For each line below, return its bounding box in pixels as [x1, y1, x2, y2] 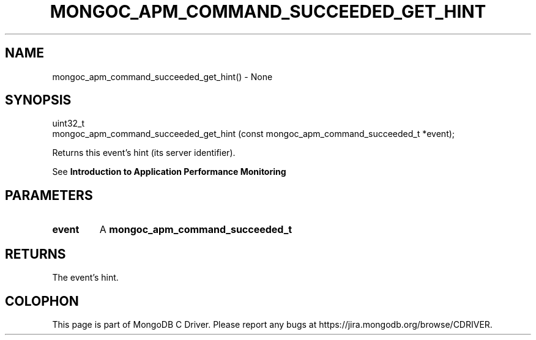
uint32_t [52, 118, 85, 129]
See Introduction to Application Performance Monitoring [52, 166, 286, 177]
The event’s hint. [52, 272, 119, 283]
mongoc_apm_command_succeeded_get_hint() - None [52, 71, 273, 82]
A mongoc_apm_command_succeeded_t [99, 223, 292, 236]
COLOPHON [5, 293, 79, 309]
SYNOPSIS [5, 92, 72, 108]
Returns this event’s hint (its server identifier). [52, 147, 236, 158]
